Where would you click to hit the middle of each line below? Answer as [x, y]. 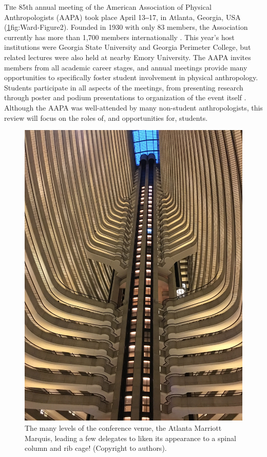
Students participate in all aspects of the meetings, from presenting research [124, 87]
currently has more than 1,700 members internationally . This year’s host [119, 37]
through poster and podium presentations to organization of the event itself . [125, 97]
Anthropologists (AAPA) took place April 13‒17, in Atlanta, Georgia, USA [122, 17]
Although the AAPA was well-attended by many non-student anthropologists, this [133, 107]
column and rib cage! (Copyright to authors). [96, 448]
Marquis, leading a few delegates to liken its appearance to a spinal [130, 438]
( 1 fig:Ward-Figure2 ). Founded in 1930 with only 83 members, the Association [126, 27]
